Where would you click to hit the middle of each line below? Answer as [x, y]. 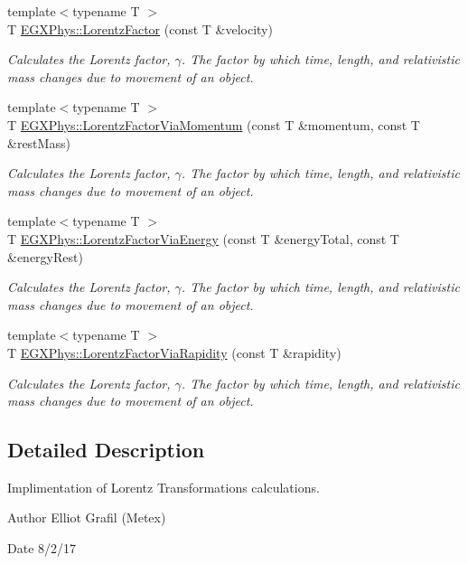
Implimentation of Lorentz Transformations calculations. [164, 487]
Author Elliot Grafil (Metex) [87, 517]
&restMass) [39, 142]
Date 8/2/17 [42, 548]
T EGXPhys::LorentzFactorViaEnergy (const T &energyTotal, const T [203, 238]
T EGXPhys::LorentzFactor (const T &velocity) [140, 28]
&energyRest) [45, 256]
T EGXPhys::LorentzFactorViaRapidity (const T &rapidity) [174, 352]
